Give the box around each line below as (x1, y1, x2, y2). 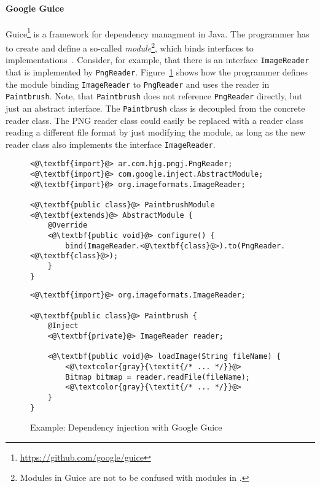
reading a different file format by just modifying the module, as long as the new (6, 126, 306, 139)
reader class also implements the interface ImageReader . (6, 137, 216, 150)
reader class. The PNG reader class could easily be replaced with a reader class (6, 113, 303, 126)
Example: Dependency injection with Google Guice (30, 421, 222, 434)
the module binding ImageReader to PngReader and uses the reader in (6, 77, 270, 90)
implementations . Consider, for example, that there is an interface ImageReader (6, 53, 310, 66)
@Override (47, 221, 88, 230)
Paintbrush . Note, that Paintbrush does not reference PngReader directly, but (6, 90, 303, 102)
